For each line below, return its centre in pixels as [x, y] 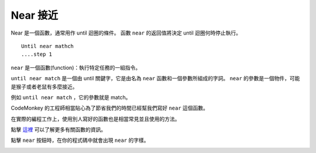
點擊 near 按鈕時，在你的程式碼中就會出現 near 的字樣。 [80, 140]
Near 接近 [35, 15]
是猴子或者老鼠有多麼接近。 [44, 86]
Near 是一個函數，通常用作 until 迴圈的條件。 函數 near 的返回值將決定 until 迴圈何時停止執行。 [126, 33]
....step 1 [37, 55]
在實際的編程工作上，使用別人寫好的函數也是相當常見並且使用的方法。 [95, 119]
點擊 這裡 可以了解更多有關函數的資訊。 [59, 130]
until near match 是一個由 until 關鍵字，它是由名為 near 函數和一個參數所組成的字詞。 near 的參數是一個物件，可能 [155, 79]
